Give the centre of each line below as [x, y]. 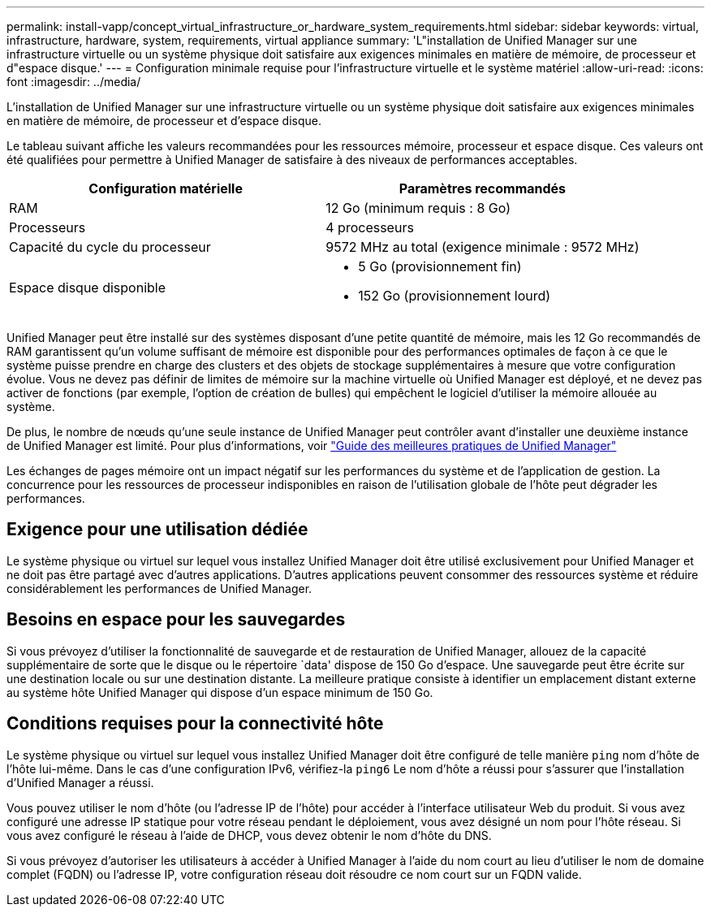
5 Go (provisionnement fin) [440, 266]
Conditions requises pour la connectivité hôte [195, 724]
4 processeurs [370, 227]
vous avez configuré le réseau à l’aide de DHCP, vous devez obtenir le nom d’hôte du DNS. [249, 835]
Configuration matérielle [166, 188]
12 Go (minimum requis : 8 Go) [418, 208]
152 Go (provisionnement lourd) [455, 296]
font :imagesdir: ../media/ [74, 82]
